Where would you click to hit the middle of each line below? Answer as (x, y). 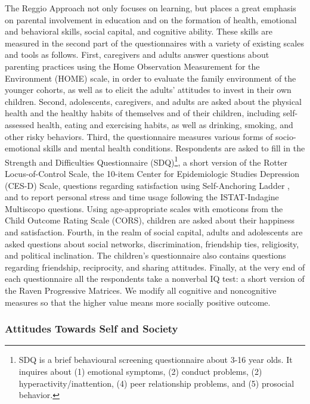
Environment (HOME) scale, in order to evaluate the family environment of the (151, 78)
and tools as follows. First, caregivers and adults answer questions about (137, 55)
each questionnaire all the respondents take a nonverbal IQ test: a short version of (155, 279)
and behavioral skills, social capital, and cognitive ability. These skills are (139, 31)
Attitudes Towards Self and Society (92, 329)
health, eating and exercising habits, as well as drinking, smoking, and (165, 124)
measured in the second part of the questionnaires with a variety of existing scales (154, 43)
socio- (286, 136)
